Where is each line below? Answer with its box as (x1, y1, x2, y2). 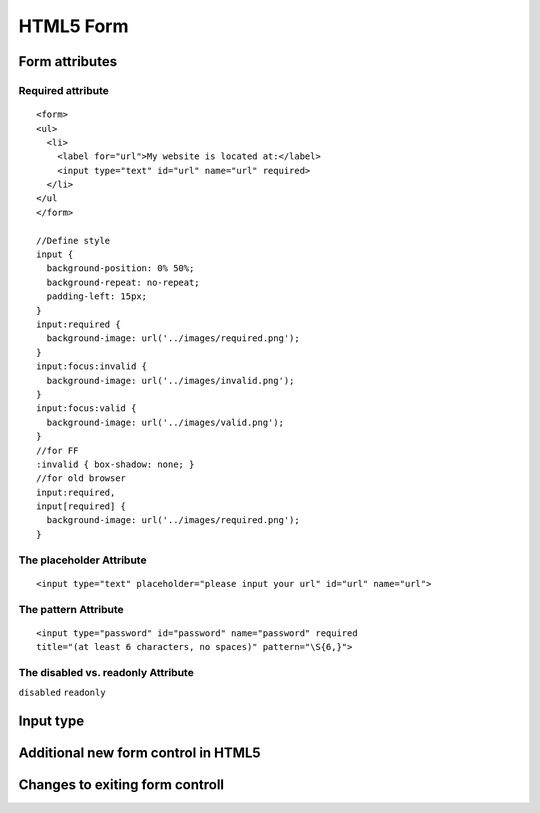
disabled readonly (18, 687, 106, 699)
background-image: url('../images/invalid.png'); (46, 375, 295, 386)
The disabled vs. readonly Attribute (18, 665, 194, 679)
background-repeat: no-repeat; (46, 276, 200, 288)
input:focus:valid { (36, 403, 137, 414)
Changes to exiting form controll (18, 776, 225, 794)
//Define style (36, 235, 111, 246)
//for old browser (36, 473, 127, 484)
